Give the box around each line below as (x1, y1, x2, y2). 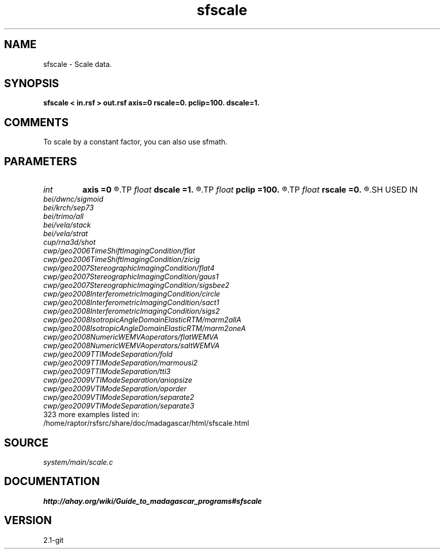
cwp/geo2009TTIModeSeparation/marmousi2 (43, 358, 198, 367)
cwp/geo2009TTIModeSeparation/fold (43, 350, 173, 359)
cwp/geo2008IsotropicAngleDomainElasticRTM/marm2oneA (43, 324, 246, 333)
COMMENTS (4, 116, 69, 129)
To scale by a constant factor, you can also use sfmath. (43, 137, 228, 146)
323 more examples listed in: (43, 410, 140, 419)
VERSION (4, 514, 52, 527)
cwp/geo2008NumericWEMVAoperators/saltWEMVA (43, 341, 220, 350)
